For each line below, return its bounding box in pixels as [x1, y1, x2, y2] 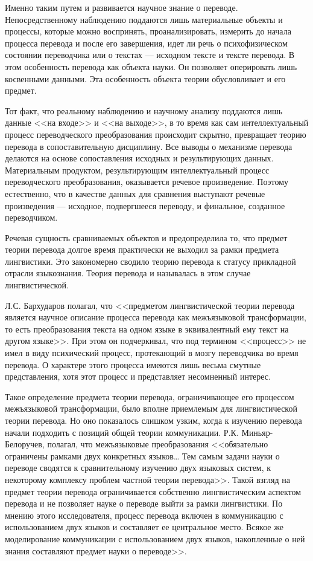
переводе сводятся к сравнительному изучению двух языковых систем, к [5, 461, 271, 474]
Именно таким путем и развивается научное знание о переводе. [5, 1, 238, 13]
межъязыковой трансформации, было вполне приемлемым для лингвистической [5, 402, 297, 415]
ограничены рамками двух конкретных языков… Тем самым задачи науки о [5, 449, 280, 462]
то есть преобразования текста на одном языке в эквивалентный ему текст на [5, 322, 289, 335]
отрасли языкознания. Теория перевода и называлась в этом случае [5, 267, 251, 279]
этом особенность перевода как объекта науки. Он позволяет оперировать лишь [5, 60, 297, 73]
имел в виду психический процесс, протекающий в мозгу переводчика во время [5, 346, 299, 359]
